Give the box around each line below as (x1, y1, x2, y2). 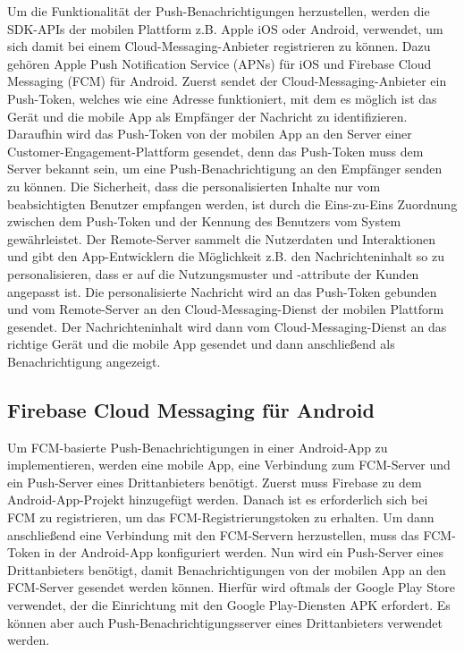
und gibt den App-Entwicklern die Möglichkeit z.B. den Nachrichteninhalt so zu (7, 247, 445, 266)
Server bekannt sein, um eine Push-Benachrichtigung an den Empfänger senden (7, 159, 443, 178)
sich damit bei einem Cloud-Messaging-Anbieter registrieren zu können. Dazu (7, 37, 431, 55)
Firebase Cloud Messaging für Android (7, 395, 375, 423)
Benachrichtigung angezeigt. (7, 351, 161, 370)
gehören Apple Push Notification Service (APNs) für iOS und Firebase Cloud (7, 54, 432, 72)
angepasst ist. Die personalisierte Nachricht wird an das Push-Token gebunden (7, 282, 437, 301)
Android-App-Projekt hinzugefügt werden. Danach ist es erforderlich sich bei (7, 490, 428, 509)
